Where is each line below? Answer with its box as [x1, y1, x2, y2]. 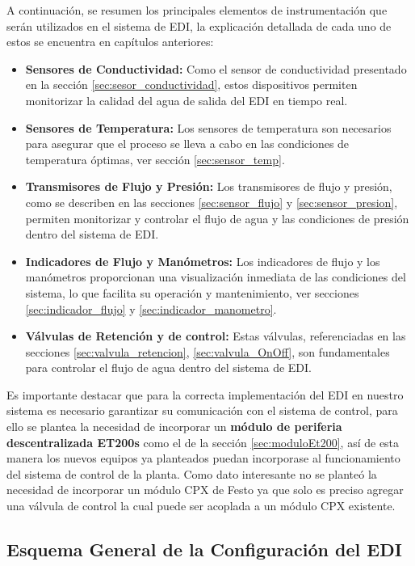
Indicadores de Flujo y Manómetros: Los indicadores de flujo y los [25, 252, 380, 269]
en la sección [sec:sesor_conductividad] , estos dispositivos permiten [25, 76, 358, 93]
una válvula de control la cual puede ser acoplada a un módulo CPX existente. [6, 497, 396, 514]
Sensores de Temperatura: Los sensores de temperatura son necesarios [25, 119, 392, 136]
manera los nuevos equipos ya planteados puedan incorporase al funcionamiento [6, 450, 400, 467]
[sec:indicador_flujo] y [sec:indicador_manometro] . [25, 300, 277, 317]
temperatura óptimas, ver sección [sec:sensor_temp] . [25, 150, 285, 167]
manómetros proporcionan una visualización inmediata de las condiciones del [25, 268, 406, 285]
